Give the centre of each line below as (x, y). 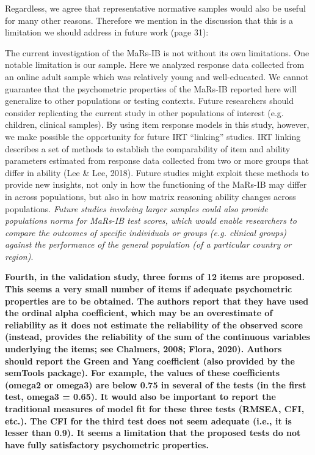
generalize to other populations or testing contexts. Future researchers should (150, 101)
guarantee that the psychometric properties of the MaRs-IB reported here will (151, 88)
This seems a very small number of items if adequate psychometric (149, 289)
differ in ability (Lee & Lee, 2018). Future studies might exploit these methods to (157, 172)
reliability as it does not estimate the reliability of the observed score (154, 324)
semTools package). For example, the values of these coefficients (143, 373)
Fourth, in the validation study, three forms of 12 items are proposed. (155, 277)
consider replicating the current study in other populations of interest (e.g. (144, 112)
